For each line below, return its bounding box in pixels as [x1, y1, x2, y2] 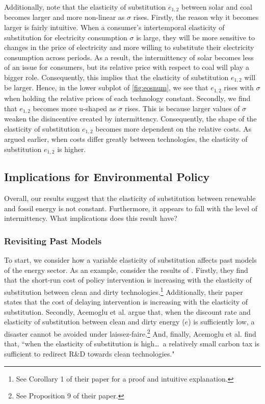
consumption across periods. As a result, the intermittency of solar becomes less [4, 52, 254, 62]
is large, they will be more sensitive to [136, 32, 255, 42]
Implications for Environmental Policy [4, 169, 210, 185]
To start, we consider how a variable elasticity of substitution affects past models [4, 255, 257, 265]
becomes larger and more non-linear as [4, 12, 125, 22]
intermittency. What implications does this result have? [4, 213, 177, 223]
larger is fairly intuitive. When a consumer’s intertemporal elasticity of [4, 22, 225, 33]
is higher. [57, 143, 86, 154]
